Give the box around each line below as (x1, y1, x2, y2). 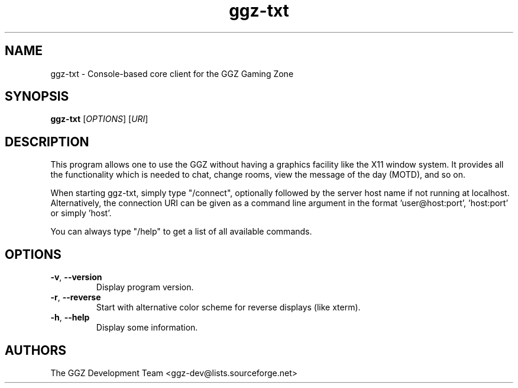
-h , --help (50, 312, 90, 323)
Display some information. (96, 322, 198, 333)
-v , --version (50, 272, 102, 283)
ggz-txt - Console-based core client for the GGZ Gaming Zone (50, 68, 294, 79)
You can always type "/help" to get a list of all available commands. (50, 226, 312, 237)
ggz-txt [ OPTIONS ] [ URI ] (50, 114, 148, 124)
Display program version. (96, 282, 194, 293)
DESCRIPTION (5, 134, 89, 149)
